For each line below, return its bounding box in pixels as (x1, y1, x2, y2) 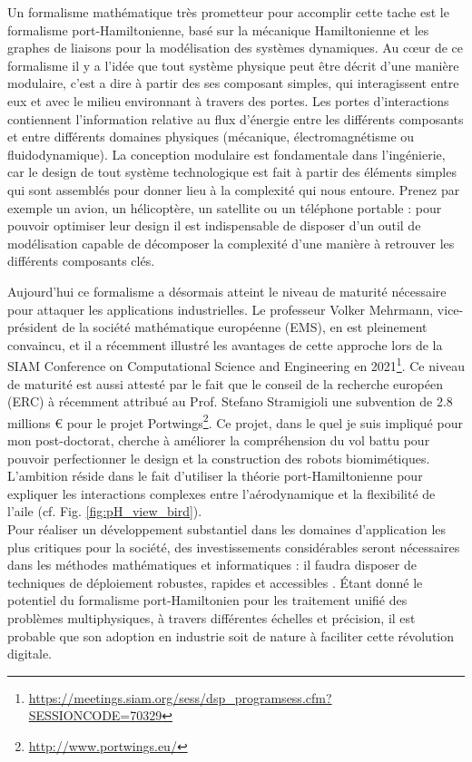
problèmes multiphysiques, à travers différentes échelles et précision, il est (7, 608, 416, 627)
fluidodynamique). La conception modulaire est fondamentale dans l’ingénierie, (7, 144, 446, 163)
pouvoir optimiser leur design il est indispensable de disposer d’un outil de (7, 216, 421, 235)
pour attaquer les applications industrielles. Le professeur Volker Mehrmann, (7, 299, 434, 318)
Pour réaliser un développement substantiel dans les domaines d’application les (7, 519, 447, 538)
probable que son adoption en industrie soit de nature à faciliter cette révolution (7, 626, 455, 645)
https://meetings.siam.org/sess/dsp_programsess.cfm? (28, 688, 332, 707)
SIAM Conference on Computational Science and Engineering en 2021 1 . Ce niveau (7, 354, 465, 375)
